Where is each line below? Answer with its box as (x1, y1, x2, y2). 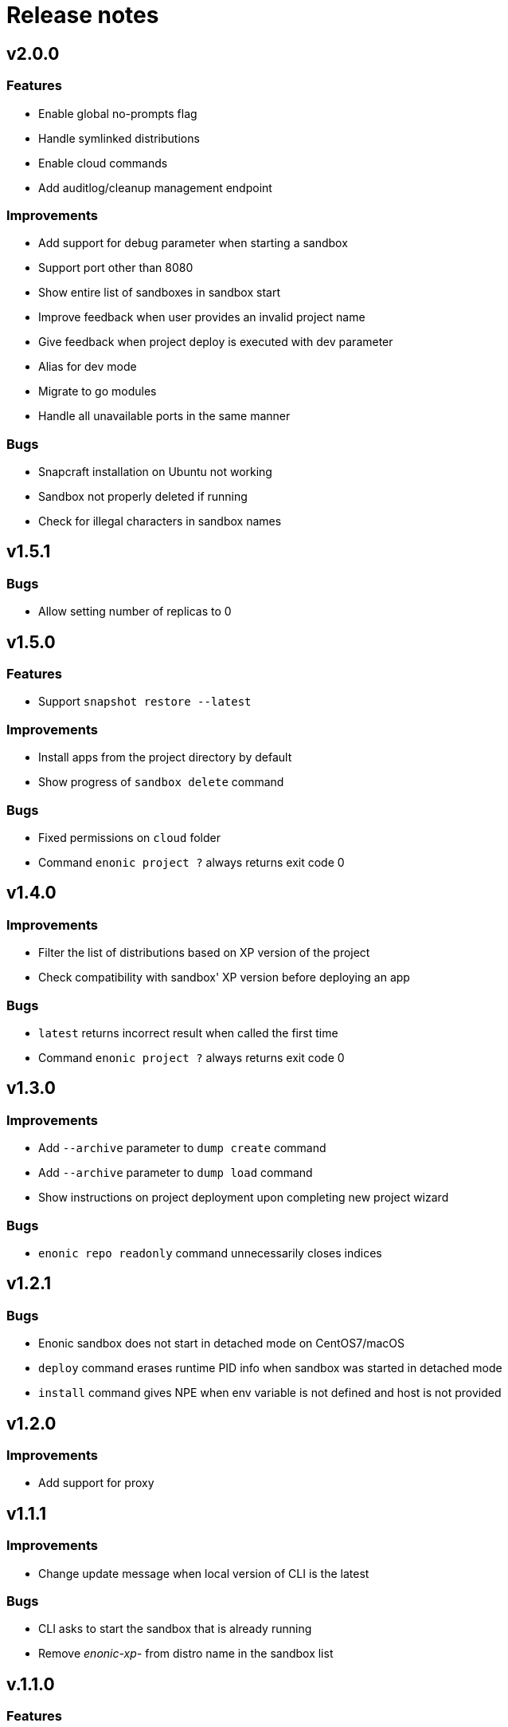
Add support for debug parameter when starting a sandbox (38, 236, 348, 250)
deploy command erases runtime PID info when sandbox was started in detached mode (38, 1361, 502, 1375)
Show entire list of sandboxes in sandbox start (38, 285, 281, 300)
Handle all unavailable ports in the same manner (38, 409, 291, 423)
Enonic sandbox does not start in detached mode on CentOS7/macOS (38, 1336, 404, 1351)
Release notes (6, 2, 159, 29)
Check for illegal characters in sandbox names (38, 514, 282, 529)
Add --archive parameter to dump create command (38, 1141, 326, 1155)
